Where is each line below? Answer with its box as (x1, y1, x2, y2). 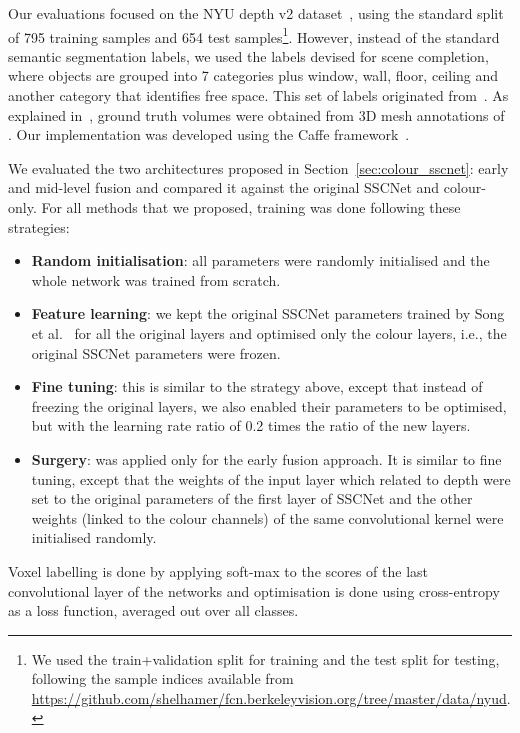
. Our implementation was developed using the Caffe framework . (8, 124, 410, 145)
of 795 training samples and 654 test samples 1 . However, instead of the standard (8, 23, 500, 47)
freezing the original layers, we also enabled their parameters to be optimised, (31, 395, 507, 416)
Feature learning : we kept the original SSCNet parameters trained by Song (31, 303, 505, 324)
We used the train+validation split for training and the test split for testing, (31, 648, 500, 669)
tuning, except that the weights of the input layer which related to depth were (31, 468, 511, 489)
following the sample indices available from (31, 668, 294, 689)
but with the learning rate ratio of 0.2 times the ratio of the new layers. (31, 415, 471, 436)
